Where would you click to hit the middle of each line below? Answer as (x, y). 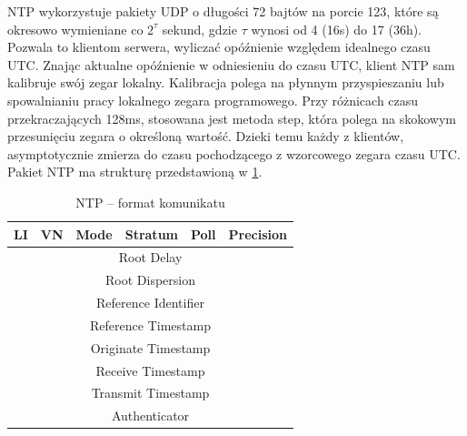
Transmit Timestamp (150, 393)
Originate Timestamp (150, 347)
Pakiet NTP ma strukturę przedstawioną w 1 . (135, 172)
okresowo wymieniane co (75, 29)
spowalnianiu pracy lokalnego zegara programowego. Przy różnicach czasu (213, 100)
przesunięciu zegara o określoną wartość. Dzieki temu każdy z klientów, (206, 136)
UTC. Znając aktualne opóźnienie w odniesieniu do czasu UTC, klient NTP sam (231, 64)
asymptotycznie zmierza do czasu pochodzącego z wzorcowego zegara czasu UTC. (234, 153)
